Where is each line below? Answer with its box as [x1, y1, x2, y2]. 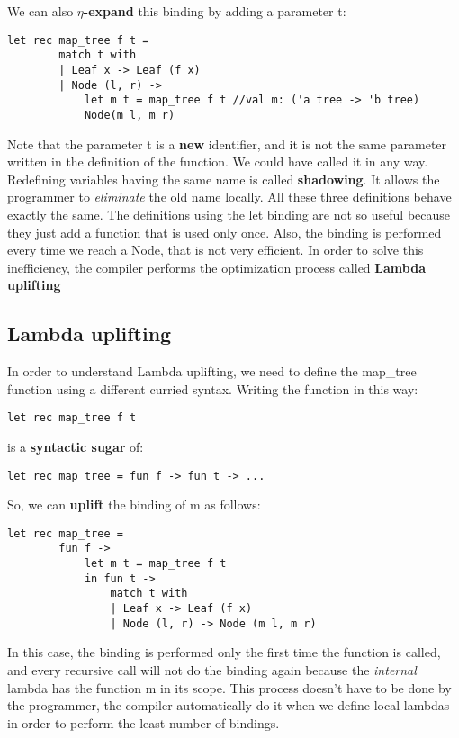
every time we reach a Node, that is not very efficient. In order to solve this [7, 240, 424, 259]
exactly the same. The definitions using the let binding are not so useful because [7, 204, 451, 223]
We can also [7, 2, 74, 20]
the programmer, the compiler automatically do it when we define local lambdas [7, 696, 450, 715]
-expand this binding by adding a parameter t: [83, 2, 346, 20]
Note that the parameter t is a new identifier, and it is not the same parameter [7, 134, 447, 153]
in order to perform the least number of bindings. [7, 713, 280, 732]
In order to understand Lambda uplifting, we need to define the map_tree [7, 362, 417, 381]
